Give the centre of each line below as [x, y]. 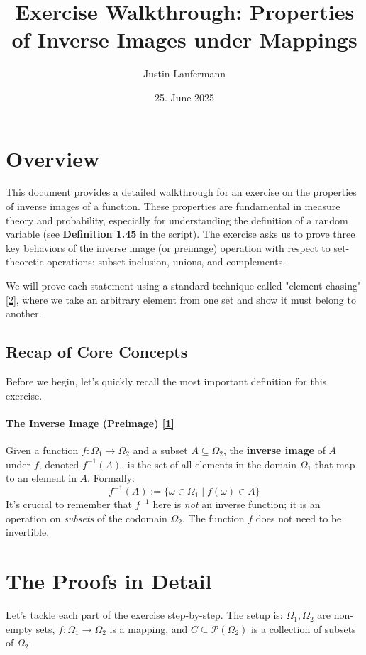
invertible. [28, 532]
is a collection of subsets [303, 628]
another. [24, 313]
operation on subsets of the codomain [87, 518]
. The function [213, 518]
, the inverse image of [274, 450]
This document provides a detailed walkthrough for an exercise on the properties [181, 192]
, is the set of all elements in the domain [209, 464]
